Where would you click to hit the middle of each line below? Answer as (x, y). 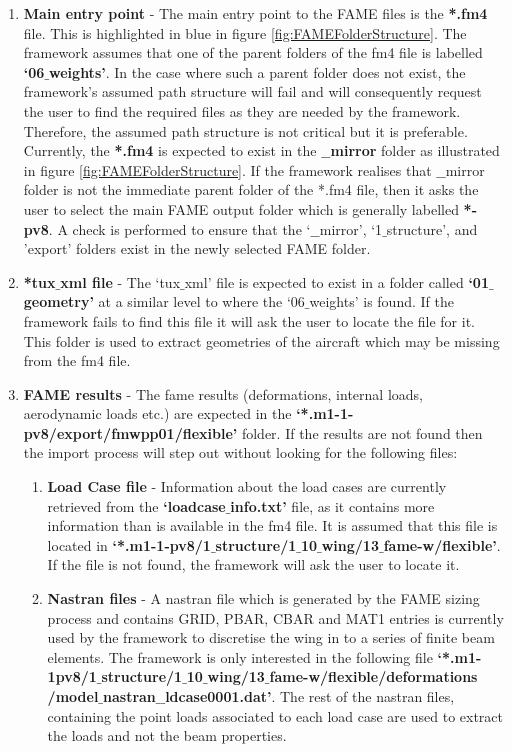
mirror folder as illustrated (415, 150)
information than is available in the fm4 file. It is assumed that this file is (272, 525)
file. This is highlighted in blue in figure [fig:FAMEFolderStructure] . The (245, 32)
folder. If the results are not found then (362, 432)
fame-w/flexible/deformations (373, 676)
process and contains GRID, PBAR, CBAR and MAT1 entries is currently (275, 617)
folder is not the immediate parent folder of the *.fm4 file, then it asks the (251, 189)
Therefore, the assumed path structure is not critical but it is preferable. (245, 130)
